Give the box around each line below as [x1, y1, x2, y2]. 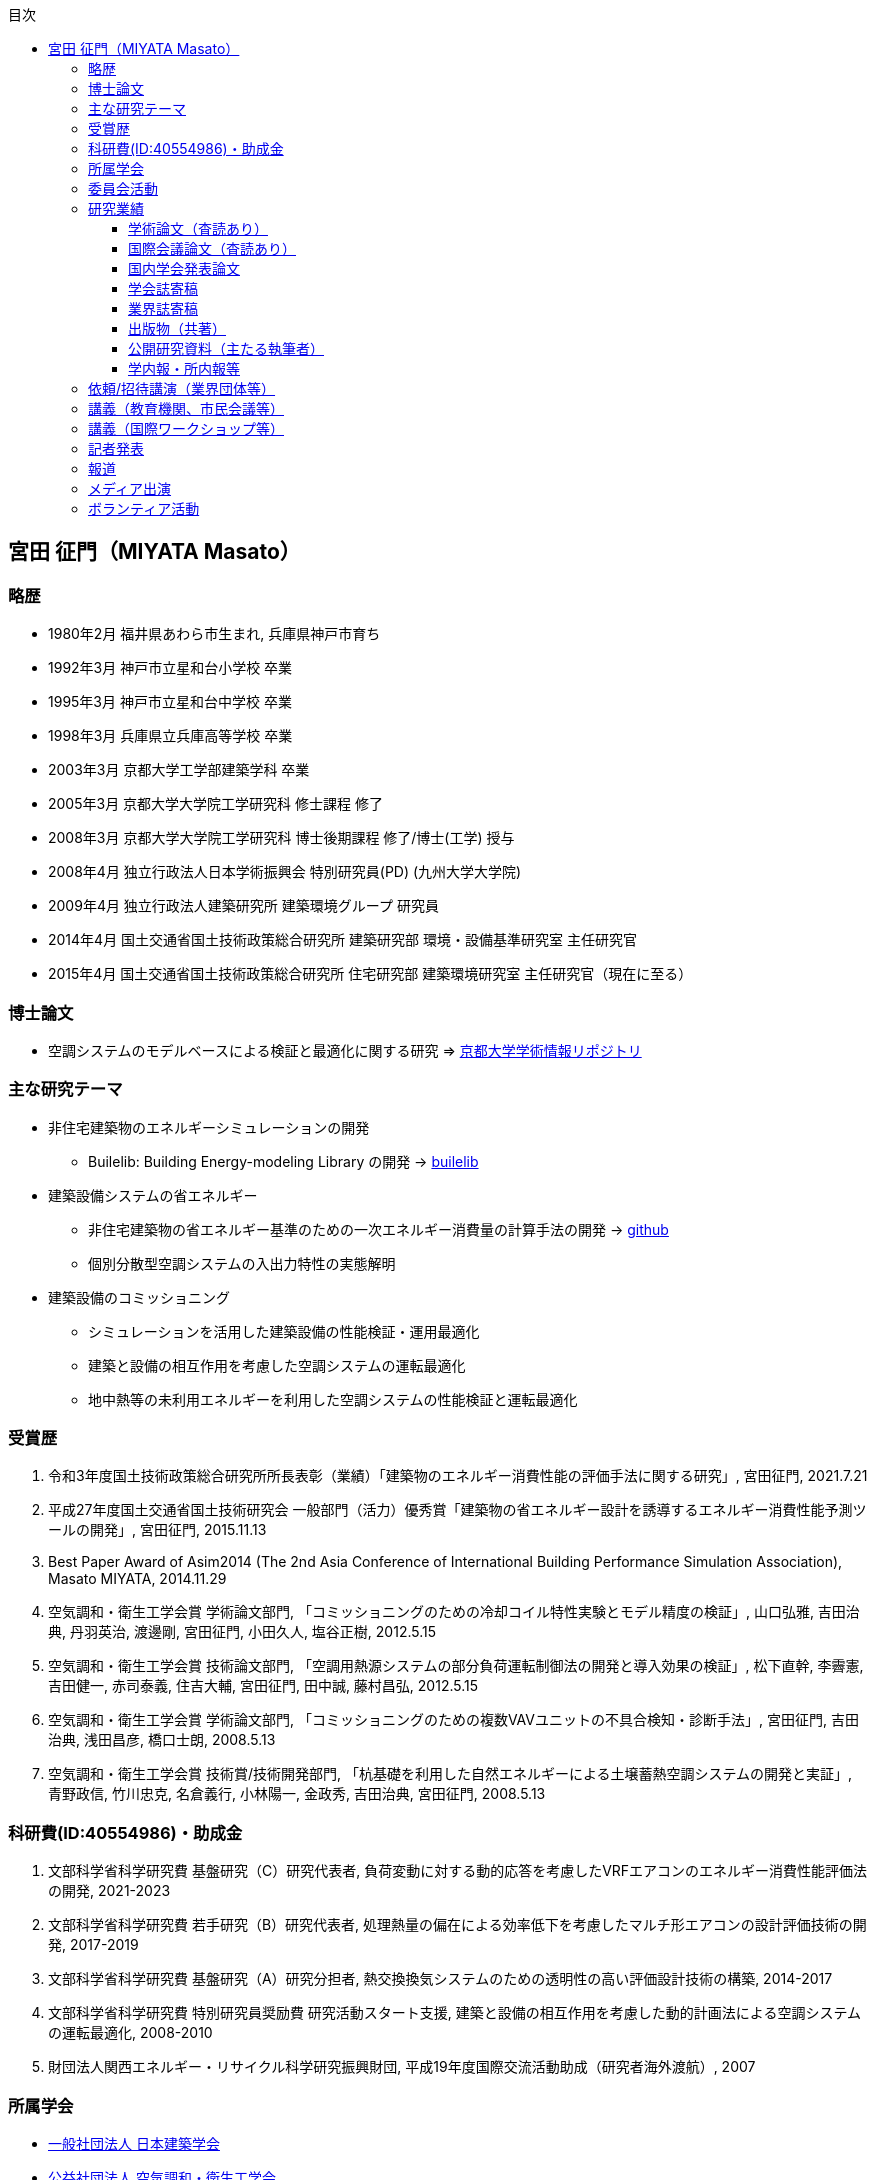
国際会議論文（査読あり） [128, 240, 296, 257]
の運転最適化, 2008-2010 [48, 2024, 213, 2042]
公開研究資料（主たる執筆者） [128, 340, 324, 357]
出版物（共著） [128, 320, 226, 337]
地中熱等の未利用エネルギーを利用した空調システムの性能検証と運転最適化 [88, 1390, 578, 1408]
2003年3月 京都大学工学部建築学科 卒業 [48, 761, 310, 779]
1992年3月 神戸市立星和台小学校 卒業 [48, 659, 293, 677]
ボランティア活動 [88, 500, 200, 517]
